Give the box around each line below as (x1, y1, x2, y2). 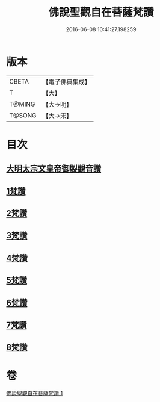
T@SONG (9, 111, 37, 119)
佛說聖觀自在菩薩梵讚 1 (6, 389, 63, 397)
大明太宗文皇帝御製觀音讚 (6, 164, 101, 174)
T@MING (9, 100, 35, 108)
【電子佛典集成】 (42, 78, 91, 86)
